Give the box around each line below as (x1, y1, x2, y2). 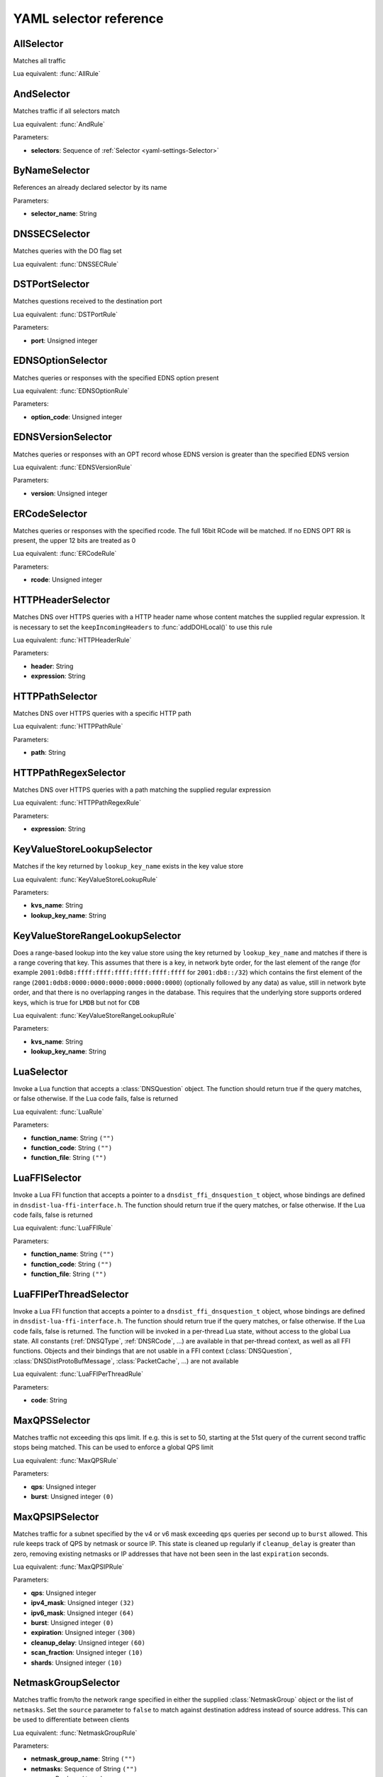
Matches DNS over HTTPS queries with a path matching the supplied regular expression (13, 785, 271, 794)
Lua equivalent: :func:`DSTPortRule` (13, 310, 118, 318)
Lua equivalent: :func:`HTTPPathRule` (13, 722, 123, 731)
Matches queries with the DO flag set (13, 247, 122, 255)
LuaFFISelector (13, 1172, 82, 1184)
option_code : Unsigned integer (30, 412, 123, 421)
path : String (30, 748, 67, 757)
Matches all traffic (13, 57, 67, 65)
